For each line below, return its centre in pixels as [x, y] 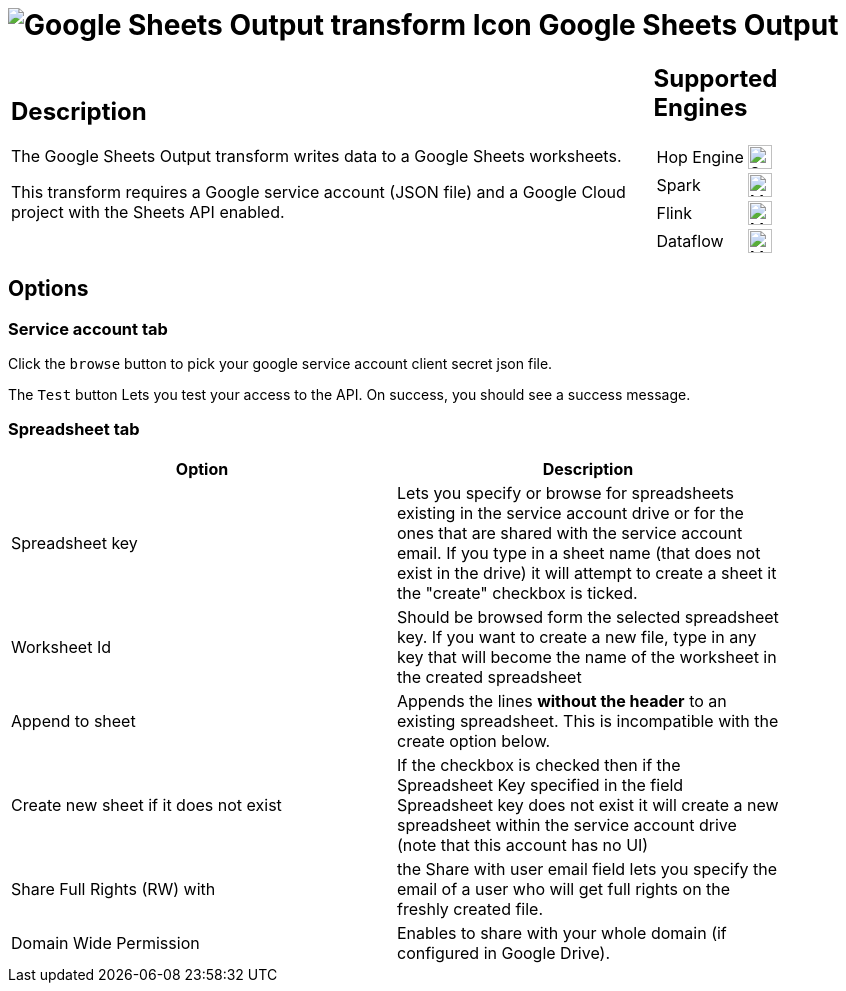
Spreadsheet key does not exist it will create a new [588, 804]
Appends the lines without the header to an [562, 700]
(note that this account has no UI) [523, 844]
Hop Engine [700, 156]
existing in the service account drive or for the [570, 512]
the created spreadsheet [489, 676]
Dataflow [690, 240]
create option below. [474, 740]
